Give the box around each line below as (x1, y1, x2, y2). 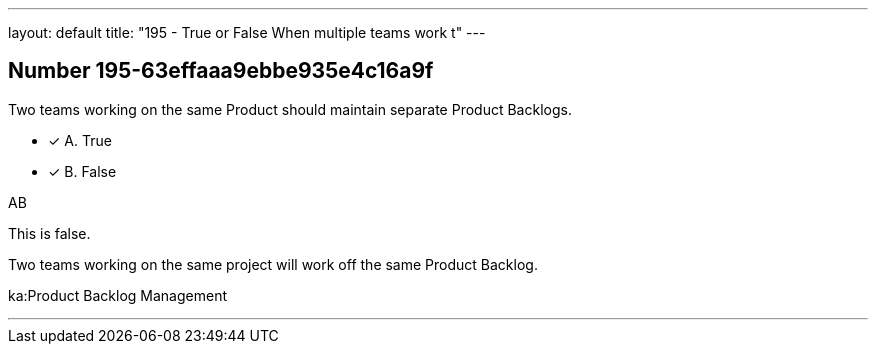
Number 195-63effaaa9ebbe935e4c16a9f (8, 58, 434, 84)
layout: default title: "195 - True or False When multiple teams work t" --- (8, 24, 486, 41)
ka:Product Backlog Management (8, 286, 227, 304)
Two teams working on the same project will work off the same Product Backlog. (8, 255, 538, 273)
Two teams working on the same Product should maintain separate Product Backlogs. (8, 100, 572, 118)
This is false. (8, 224, 91, 242)
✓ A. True (48, 131, 112, 149)
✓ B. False (48, 162, 117, 180)
